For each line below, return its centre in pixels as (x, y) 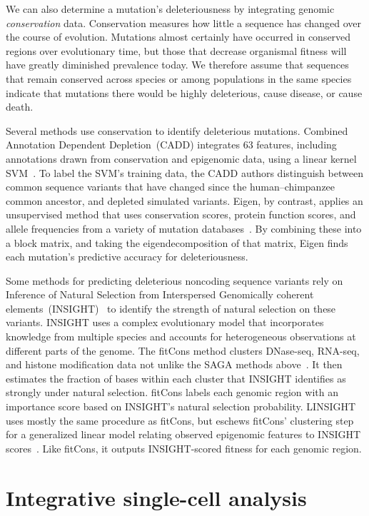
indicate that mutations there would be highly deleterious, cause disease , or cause (184, 92)
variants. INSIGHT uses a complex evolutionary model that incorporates (165, 322)
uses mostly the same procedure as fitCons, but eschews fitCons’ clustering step (180, 420)
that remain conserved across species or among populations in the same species (179, 78)
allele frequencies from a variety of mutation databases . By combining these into (184, 228)
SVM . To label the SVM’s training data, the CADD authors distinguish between (184, 172)
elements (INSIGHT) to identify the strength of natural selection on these (171, 308)
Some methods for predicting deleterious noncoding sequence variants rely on (175, 280)
